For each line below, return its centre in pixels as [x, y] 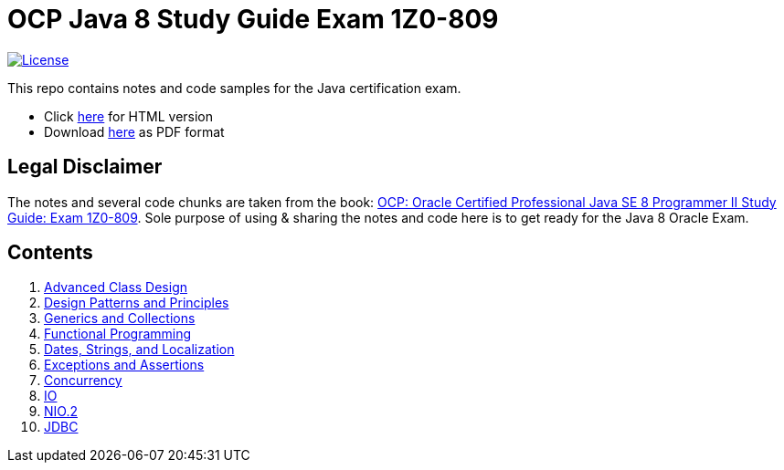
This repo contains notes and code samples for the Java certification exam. [234, 88]
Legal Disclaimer [85, 167]
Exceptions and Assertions [124, 365]
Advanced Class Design [116, 287]
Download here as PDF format [134, 131]
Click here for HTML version [129, 116]
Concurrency [83, 381]
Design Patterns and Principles [137, 303]
